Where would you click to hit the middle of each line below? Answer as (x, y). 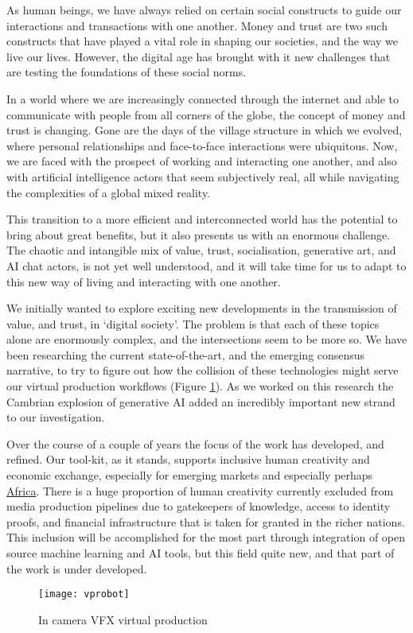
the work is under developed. (77, 568)
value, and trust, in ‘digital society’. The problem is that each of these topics (193, 323)
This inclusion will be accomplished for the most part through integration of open (206, 537)
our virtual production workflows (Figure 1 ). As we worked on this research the (200, 386)
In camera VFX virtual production (123, 619)
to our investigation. (56, 417)
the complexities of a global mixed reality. (109, 192)
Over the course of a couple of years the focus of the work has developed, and (195, 443)
